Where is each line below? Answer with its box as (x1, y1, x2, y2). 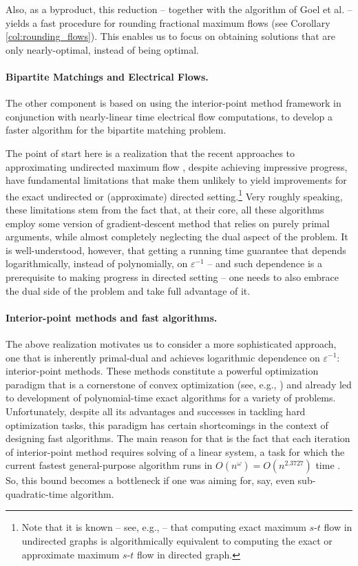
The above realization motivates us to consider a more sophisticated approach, (6, 336, 337, 350)
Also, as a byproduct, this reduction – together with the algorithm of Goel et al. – (6, 2, 352, 16)
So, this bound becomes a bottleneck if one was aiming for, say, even (6, 473, 295, 488)
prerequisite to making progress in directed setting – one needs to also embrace (6, 269, 339, 284)
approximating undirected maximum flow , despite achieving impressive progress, (6, 159, 348, 174)
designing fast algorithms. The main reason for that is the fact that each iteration (6, 431, 350, 446)
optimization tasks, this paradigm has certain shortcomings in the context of (6, 417, 328, 432)
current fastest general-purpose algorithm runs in (6, 458, 213, 472)
